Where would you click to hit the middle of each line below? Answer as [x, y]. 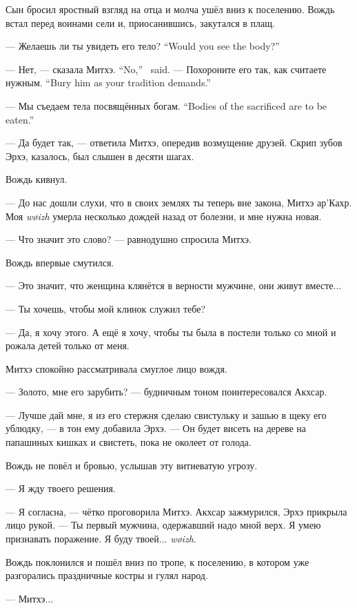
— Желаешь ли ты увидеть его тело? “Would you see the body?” [143, 46]
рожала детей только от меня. [68, 345]
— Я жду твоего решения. [61, 488]
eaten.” [20, 119]
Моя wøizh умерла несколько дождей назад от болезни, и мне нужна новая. [164, 216]
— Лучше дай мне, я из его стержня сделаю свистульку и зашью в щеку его [166, 414]
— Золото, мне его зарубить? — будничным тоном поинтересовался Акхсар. [166, 392]
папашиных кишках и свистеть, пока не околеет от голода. [129, 442]
